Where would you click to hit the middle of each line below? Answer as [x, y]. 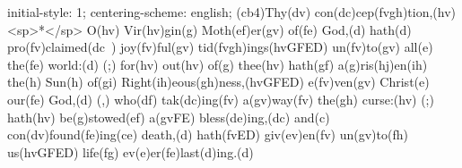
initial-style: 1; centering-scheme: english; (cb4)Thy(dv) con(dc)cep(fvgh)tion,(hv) [232, 12]
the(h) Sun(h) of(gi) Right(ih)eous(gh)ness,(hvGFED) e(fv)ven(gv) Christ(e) [218, 82]
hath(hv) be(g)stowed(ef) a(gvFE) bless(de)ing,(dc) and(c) [169, 117]
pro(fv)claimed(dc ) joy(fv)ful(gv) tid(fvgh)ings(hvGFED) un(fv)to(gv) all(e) [220, 47]
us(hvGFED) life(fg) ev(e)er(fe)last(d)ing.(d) [131, 151]
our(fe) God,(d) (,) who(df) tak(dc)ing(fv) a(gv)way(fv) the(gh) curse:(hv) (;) [221, 99]
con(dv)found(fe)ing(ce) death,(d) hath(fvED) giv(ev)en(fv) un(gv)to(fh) [208, 134]
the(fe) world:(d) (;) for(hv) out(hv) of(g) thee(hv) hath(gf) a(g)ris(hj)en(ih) [218, 64]
